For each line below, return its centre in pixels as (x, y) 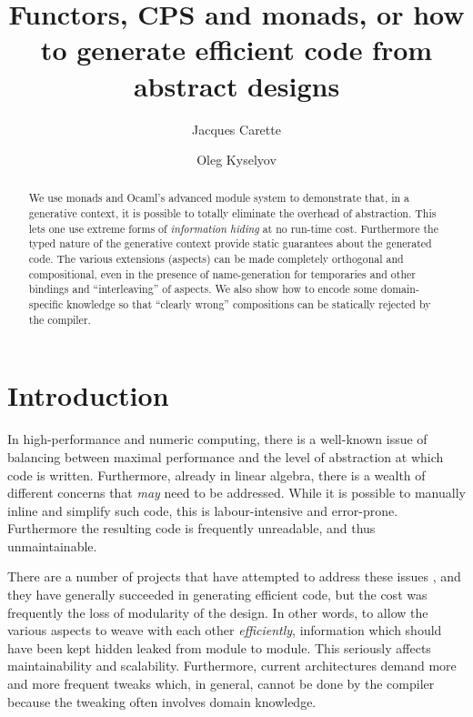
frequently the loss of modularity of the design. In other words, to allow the (218, 612)
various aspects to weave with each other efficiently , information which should (225, 630)
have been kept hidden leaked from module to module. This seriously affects (219, 647)
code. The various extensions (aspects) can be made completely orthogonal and (216, 259)
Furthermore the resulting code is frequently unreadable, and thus (191, 528)
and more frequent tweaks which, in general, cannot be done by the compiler (221, 684)
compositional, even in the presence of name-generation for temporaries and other (222, 273)
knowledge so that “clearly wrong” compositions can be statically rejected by (249, 304)
